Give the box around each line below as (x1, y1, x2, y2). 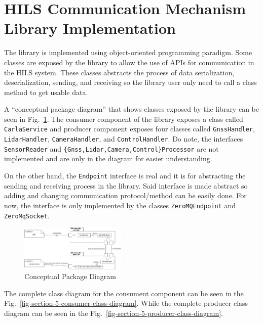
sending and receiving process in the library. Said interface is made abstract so (4, 180, 248, 191)
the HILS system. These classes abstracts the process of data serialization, (4, 67, 235, 77)
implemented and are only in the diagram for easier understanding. (4, 153, 212, 164)
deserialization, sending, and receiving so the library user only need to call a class (4, 77, 257, 87)
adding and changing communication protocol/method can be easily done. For (4, 190, 247, 201)
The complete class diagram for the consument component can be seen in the (4, 288, 244, 298)
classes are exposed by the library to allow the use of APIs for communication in (4, 57, 254, 67)
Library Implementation (4, 18, 176, 38)
